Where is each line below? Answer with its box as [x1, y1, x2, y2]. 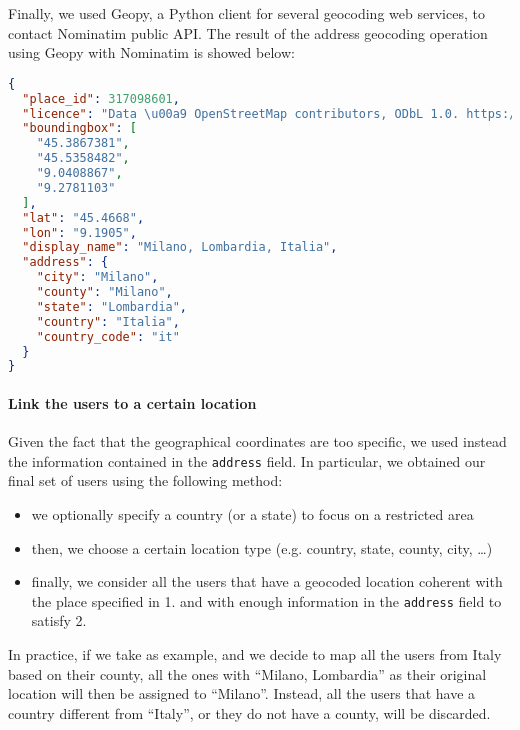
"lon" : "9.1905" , [22, 225, 137, 240]
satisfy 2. [31, 610, 87, 631]
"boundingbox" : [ [22, 121, 137, 136]
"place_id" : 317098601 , [22, 91, 180, 106]
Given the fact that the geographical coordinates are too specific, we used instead [8, 431, 507, 452]
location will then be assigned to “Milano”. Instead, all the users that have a [8, 683, 476, 704]
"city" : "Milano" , [36, 270, 159, 285]
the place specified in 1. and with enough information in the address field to [31, 590, 502, 611]
